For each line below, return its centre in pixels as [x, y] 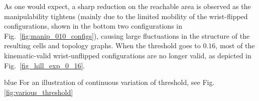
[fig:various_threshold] [39, 92]
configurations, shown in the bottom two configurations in [93, 26]
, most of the [235, 45]
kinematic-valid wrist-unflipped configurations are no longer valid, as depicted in [128, 55]
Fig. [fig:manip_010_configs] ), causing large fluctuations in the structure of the [127, 35]
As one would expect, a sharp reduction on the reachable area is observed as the [127, 6]
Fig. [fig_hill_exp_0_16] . [45, 65]
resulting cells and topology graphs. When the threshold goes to [102, 45]
